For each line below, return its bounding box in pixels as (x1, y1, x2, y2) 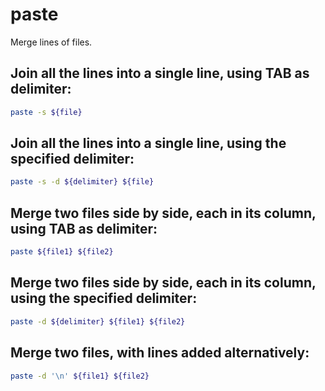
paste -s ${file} (10, 107, 83, 117)
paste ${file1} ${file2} (10, 247, 114, 257)
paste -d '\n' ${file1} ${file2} (10, 371, 150, 381)
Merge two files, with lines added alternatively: (10, 344, 310, 362)
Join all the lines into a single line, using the (10, 135, 287, 152)
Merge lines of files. (10, 36, 93, 48)
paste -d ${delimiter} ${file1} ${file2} (10, 316, 186, 327)
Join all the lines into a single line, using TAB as (10, 65, 310, 82)
